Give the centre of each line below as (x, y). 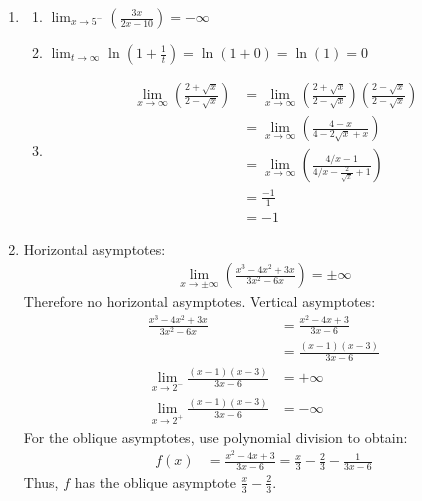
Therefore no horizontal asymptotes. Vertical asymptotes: (199, 301)
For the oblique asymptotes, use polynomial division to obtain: (215, 436)
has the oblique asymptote (155, 481)
